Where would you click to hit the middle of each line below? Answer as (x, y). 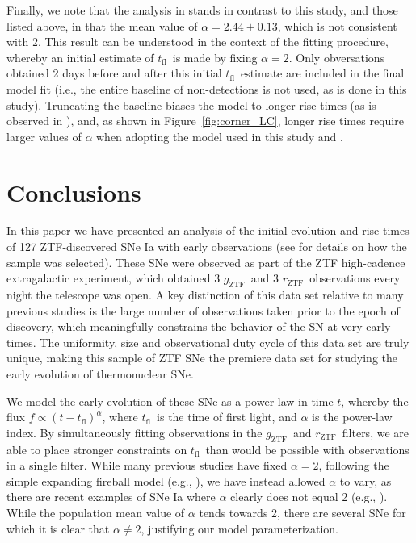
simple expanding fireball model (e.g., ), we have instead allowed (166, 480)
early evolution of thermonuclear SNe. (100, 374)
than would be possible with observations (307, 449)
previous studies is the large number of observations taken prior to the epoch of (203, 310)
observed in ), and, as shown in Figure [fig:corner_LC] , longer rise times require (205, 121)
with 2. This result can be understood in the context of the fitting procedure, (197, 42)
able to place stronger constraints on (97, 449)
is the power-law (352, 417)
